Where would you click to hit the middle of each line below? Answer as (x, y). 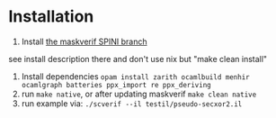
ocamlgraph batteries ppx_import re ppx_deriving (116, 85)
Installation (51, 17)
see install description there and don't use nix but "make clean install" (138, 59)
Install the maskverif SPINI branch (84, 41)
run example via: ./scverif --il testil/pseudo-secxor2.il (132, 103)
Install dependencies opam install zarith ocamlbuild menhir (135, 76)
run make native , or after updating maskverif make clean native (139, 94)
